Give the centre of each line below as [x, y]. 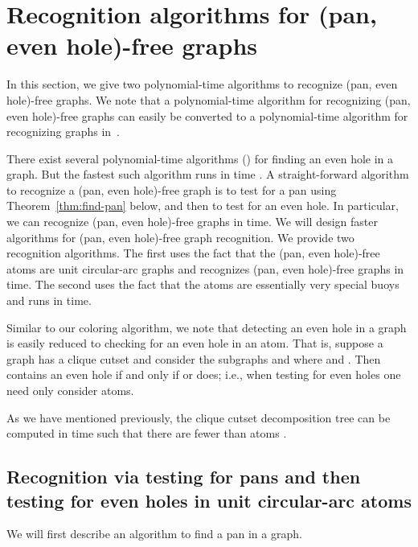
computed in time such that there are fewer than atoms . [147, 433]
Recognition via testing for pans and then [184, 477]
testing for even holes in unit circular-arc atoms [209, 500]
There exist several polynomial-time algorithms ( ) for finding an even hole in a [200, 158]
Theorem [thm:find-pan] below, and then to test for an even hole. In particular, [203, 206]
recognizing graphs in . [63, 132]
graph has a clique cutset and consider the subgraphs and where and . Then [194, 358]
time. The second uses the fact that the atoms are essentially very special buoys [203, 284]
